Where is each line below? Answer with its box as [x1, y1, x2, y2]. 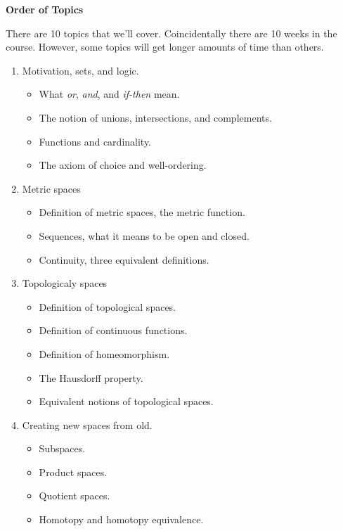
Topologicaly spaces [22, 276, 108, 290]
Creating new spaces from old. [22, 417, 153, 432]
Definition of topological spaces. [39, 299, 176, 314]
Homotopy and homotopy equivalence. [39, 512, 204, 527]
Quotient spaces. [39, 488, 110, 503]
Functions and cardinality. [39, 134, 152, 148]
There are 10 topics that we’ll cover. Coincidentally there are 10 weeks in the [6, 25, 337, 40]
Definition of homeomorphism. [39, 346, 170, 361]
